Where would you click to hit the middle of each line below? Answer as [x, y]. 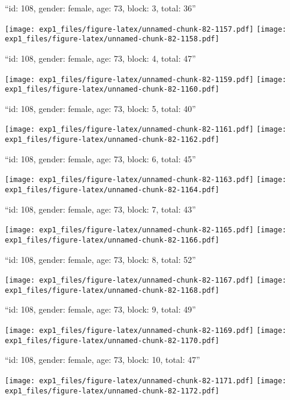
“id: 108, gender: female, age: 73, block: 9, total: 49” [100, 309]
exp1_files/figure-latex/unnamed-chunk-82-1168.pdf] [112, 290]
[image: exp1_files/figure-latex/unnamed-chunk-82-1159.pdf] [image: [146, 79]
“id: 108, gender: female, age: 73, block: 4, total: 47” [100, 58]
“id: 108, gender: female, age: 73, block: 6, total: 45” [100, 158]
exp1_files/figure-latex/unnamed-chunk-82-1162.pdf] [112, 140]
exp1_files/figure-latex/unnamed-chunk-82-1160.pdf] [112, 90]
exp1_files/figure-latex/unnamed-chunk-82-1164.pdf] [112, 190]
